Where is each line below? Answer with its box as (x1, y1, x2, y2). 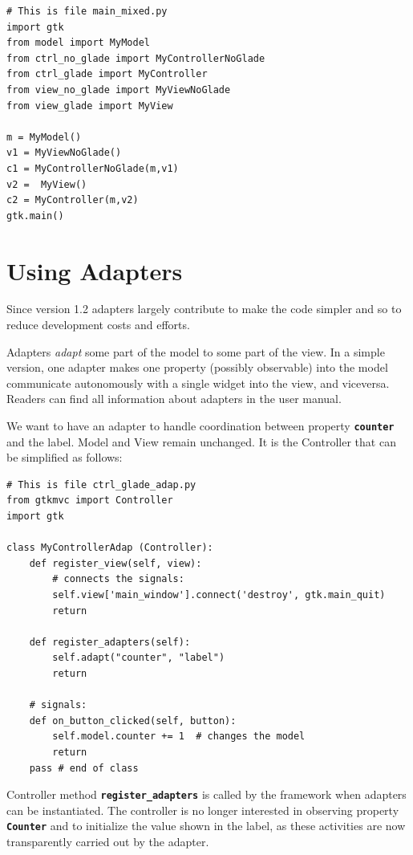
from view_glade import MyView (6, 100, 173, 112)
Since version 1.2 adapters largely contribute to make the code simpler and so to (6, 300, 402, 317)
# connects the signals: (52, 573, 184, 585)
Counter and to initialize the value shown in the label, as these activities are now (6, 817, 406, 834)
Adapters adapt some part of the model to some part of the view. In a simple (6, 343, 385, 360)
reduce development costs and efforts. (6, 316, 190, 333)
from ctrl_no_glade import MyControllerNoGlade (6, 52, 265, 64)
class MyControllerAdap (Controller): (6, 542, 213, 554)
